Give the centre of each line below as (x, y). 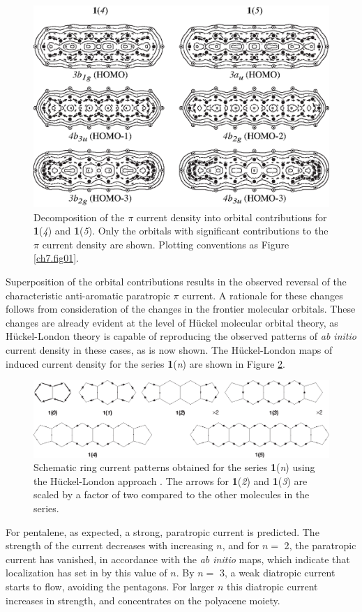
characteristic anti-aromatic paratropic (88, 295)
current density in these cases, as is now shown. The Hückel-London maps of (169, 349)
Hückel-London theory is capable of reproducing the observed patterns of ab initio (181, 336)
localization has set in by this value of (86, 573)
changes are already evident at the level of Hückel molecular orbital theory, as (172, 322)
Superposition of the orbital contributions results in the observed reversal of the (176, 281)
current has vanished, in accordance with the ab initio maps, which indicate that (178, 559)
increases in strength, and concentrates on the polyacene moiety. (143, 600)
